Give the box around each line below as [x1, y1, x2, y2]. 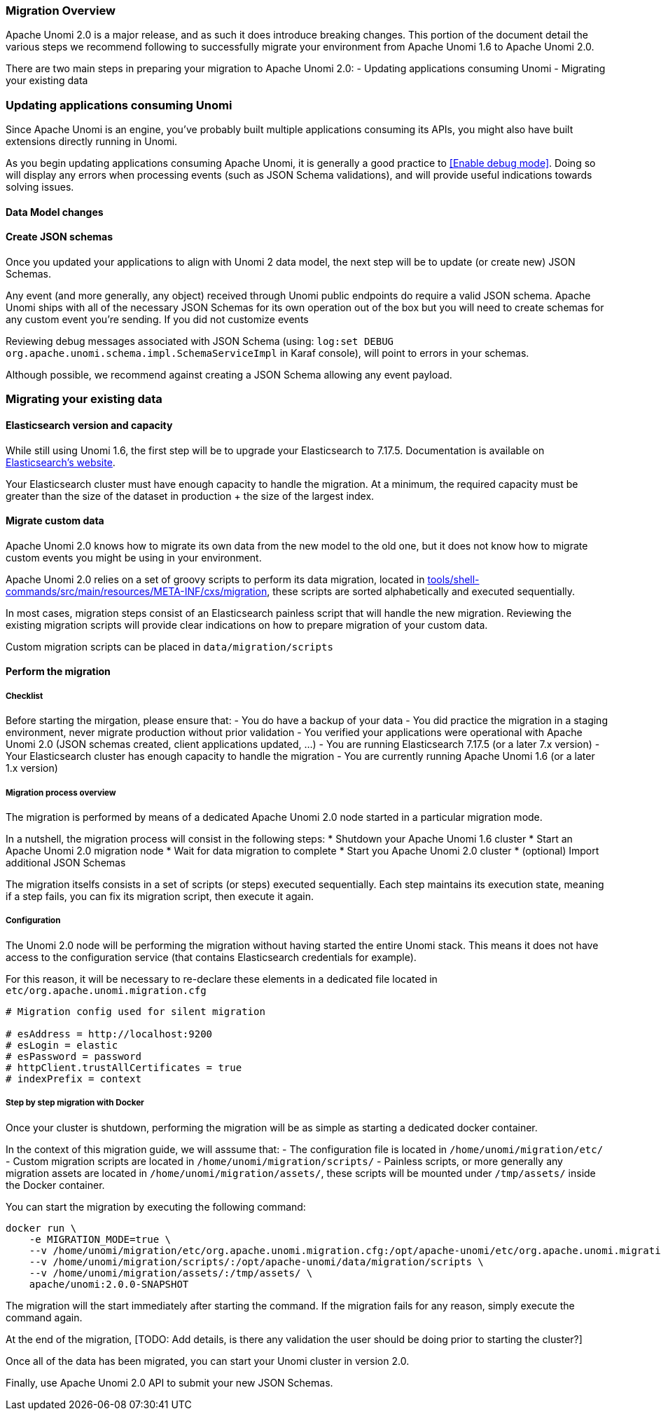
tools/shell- [427, 573, 480, 585]
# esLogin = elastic [6, 1039, 118, 1051]
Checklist [6, 690, 43, 701]
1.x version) [6, 762, 58, 775]
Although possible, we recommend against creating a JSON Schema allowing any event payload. [6, 368, 452, 381]
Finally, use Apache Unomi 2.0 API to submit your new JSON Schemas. [6, 1376, 333, 1389]
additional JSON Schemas [6, 856, 126, 869]
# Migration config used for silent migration [6, 1005, 265, 1017]
